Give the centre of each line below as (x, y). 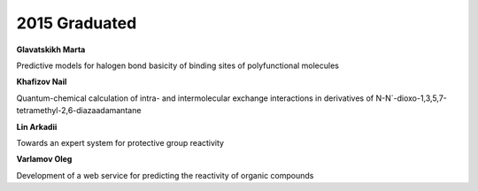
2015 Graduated (77, 23)
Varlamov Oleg (44, 159)
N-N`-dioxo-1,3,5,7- (411, 98)
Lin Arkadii (37, 126)
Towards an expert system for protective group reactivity (120, 142)
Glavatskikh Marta (51, 50)
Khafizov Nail (42, 82)
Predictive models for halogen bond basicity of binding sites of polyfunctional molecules (178, 65)
